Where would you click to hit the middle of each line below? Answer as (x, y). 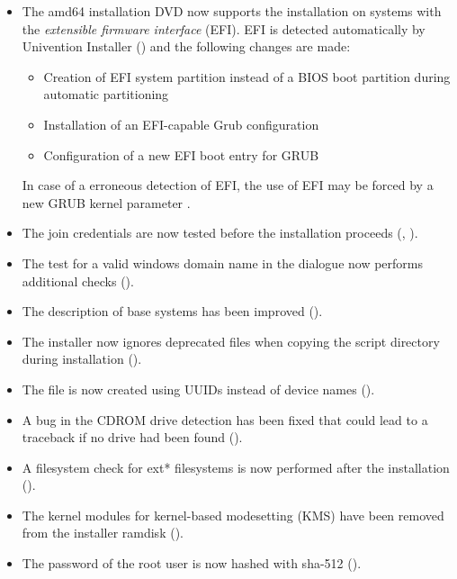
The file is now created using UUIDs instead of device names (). (198, 389)
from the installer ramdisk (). (103, 533)
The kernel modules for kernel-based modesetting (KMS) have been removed (233, 515)
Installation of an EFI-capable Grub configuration (181, 124)
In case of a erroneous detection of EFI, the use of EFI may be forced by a (228, 185)
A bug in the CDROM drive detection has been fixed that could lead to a (225, 419)
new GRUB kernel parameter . (106, 202)
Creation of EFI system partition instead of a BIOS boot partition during (247, 76)
